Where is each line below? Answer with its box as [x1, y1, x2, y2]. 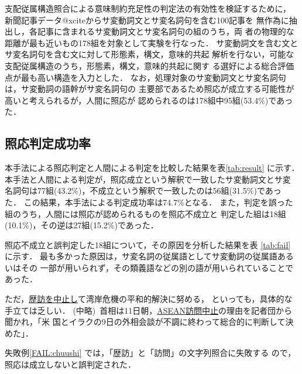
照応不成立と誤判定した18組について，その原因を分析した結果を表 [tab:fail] [5, 238, 291, 251]
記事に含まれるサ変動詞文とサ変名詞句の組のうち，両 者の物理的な [37, 25, 294, 37]
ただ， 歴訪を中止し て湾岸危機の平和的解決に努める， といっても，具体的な [5, 293, 293, 305]
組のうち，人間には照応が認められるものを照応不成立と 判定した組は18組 [5, 207, 286, 219]
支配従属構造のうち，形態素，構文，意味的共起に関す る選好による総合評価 [5, 59, 294, 71]
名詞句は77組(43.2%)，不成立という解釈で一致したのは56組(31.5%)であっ [5, 184, 282, 197]
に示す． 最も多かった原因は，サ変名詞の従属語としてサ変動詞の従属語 [5, 250, 277, 262]
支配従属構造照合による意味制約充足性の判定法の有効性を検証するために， [5, 2, 291, 14]
